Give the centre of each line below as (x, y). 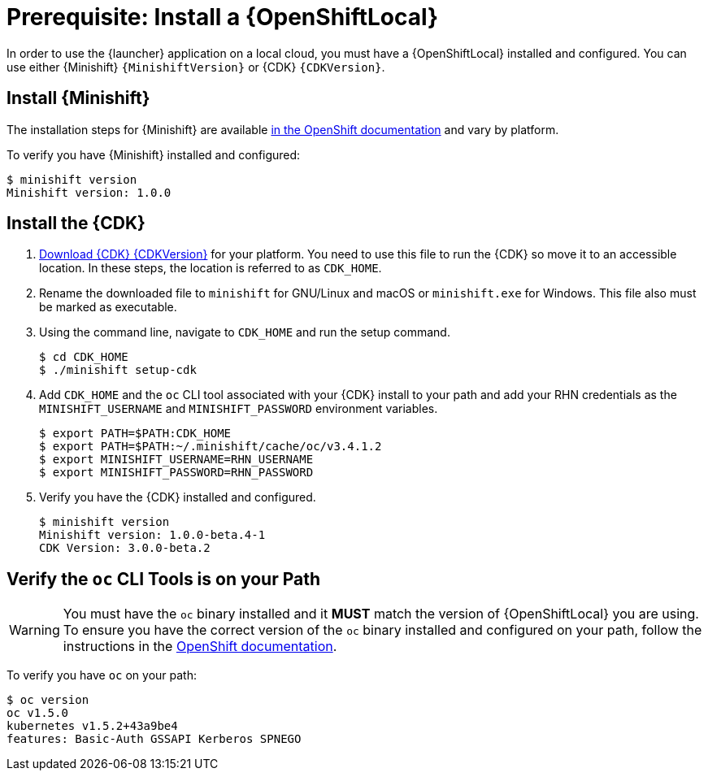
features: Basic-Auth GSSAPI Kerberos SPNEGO (154, 739)
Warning (35, 630)
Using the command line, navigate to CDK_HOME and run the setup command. (245, 332)
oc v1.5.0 (37, 713)
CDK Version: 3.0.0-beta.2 (125, 548)
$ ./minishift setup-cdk (118, 370)
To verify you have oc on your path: (102, 675)
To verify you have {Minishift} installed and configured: (154, 154)
